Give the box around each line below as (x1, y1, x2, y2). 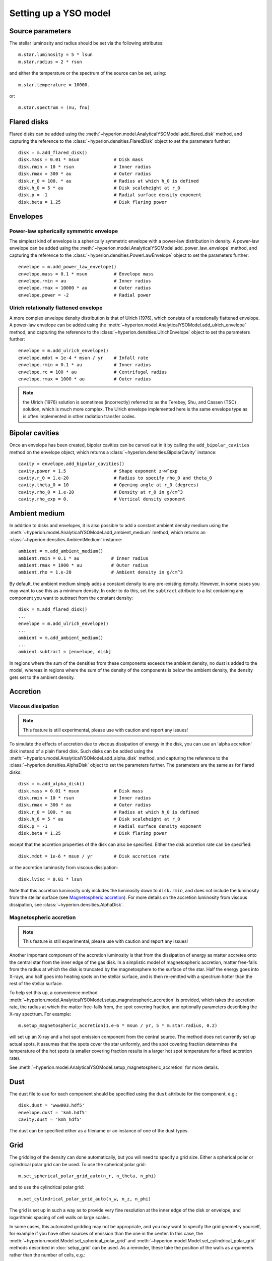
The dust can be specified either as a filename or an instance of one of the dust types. (9, 1128, 189, 1134)
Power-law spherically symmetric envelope (9, 227, 118, 235)
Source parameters (9, 27, 72, 35)
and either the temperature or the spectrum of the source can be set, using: (9, 70, 166, 76)
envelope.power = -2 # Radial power (18, 292, 151, 298)
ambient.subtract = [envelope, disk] (18, 649, 112, 655)
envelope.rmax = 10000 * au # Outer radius (18, 285, 151, 291)
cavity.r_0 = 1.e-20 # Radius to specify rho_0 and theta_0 (18, 475, 213, 481)
